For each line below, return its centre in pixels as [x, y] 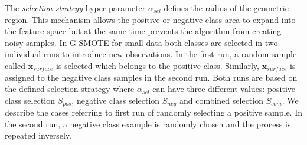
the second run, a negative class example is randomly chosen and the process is [148, 123]
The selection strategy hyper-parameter [75, 8]
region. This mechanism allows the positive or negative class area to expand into [150, 19]
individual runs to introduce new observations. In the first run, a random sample [151, 54]
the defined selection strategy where [70, 89]
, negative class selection [116, 100]
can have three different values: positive [224, 89]
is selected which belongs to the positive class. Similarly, [158, 65]
